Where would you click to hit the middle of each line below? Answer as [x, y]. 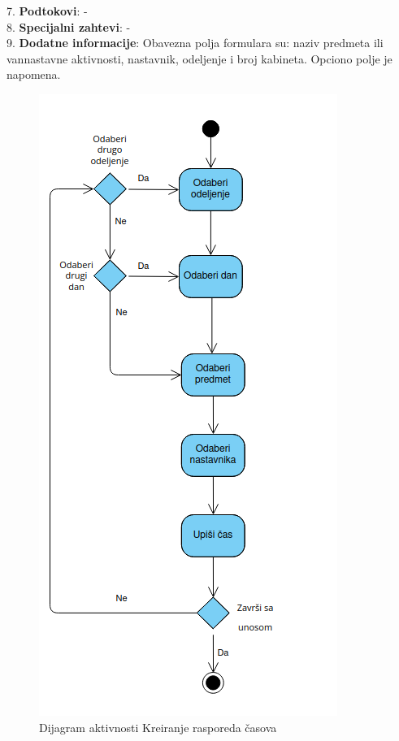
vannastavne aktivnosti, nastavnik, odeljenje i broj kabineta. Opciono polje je [199, 58]
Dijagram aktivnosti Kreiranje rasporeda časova [158, 727]
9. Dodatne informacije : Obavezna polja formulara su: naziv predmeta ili [195, 43]
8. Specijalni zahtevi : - [69, 26]
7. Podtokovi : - [47, 11]
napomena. [34, 74]
